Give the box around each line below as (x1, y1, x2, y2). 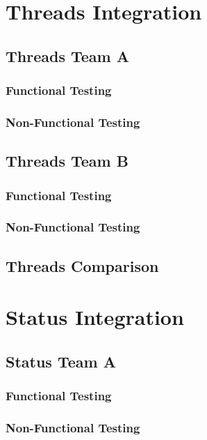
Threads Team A (6, 45, 129, 66)
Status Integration (6, 303, 184, 331)
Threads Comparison (6, 255, 159, 276)
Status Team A (6, 350, 116, 372)
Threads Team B (6, 150, 129, 172)
